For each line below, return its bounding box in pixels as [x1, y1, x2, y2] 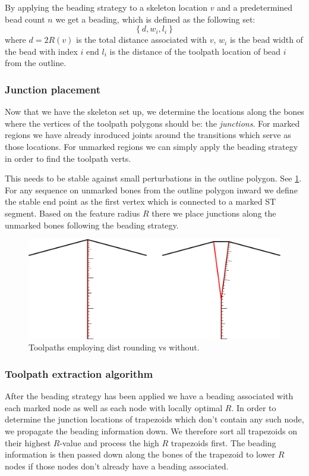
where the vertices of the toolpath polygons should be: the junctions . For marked [5, 117, 300, 129]
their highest [5, 436, 51, 449]
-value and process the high [59, 436, 159, 449]
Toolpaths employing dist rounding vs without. [29, 341, 200, 353]
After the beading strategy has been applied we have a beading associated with [5, 390, 294, 402]
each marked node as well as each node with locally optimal [5, 401, 223, 414]
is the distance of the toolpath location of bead [109, 45, 281, 57]
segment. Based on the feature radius [5, 206, 140, 219]
